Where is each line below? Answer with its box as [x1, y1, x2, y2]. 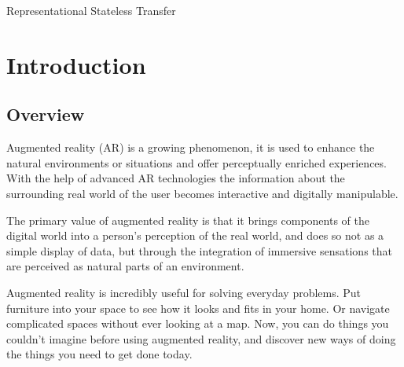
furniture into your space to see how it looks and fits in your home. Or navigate [6, 299, 390, 316]
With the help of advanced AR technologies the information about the [6, 170, 345, 186]
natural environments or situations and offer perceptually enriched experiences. [6, 154, 387, 171]
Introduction [6, 48, 146, 80]
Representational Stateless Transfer [6, 2, 176, 18]
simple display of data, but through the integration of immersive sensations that [6, 242, 392, 259]
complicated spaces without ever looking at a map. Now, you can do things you [6, 315, 389, 332]
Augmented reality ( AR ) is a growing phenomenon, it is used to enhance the [6, 139, 375, 156]
